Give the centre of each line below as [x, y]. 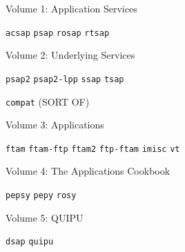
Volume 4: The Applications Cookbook [88, 171]
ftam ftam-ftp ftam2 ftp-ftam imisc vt [93, 149]
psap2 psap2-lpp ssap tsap [65, 79]
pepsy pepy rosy [41, 195]
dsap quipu [30, 242]
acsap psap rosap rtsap [58, 33]
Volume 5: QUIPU [45, 217]
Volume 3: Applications [55, 125]
